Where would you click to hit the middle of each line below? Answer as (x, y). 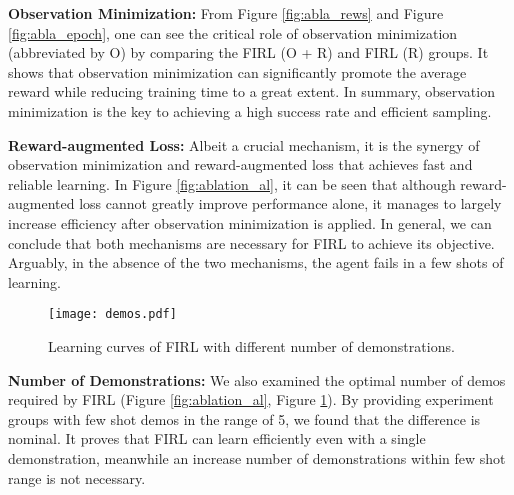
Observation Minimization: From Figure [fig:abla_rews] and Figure (226, 13)
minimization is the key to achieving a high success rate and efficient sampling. (250, 110)
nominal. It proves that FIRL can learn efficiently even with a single (217, 438)
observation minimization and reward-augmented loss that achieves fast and (240, 164)
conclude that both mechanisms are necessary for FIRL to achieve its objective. (251, 242)
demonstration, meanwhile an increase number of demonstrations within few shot (257, 457)
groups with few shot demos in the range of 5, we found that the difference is (244, 418)
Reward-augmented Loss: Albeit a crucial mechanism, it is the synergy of (244, 144)
